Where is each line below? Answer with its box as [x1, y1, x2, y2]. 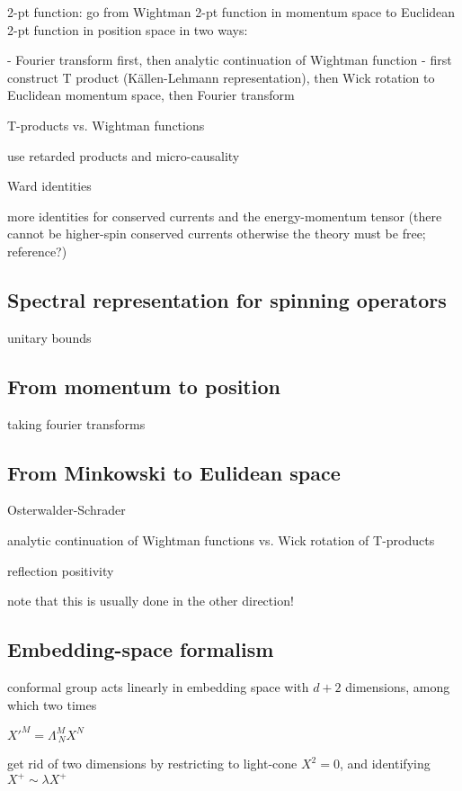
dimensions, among [345, 677, 450, 696]
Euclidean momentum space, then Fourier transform [7, 85, 295, 104]
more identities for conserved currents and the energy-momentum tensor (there [7, 206, 442, 225]
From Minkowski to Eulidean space [7, 458, 341, 486]
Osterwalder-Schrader [7, 500, 126, 519]
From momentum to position [7, 372, 280, 400]
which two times [7, 695, 97, 714]
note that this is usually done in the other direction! [7, 591, 294, 610]
